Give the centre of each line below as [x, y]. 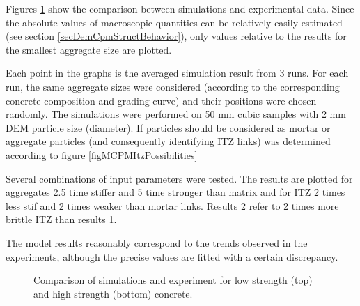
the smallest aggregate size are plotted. [89, 49]
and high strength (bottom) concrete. [113, 293]
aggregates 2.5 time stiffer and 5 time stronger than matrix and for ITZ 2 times [175, 192]
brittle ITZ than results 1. [61, 219]
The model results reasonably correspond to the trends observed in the [157, 242]
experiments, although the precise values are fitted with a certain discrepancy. [172, 256]
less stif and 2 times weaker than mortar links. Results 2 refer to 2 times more [172, 205]
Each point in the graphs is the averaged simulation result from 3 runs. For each [177, 73]
